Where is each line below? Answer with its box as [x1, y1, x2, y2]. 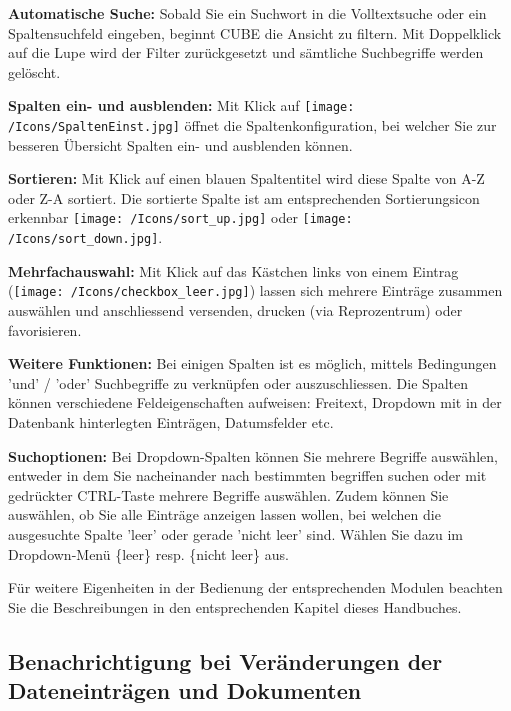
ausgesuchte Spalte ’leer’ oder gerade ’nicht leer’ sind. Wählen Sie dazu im [8, 523, 463, 544]
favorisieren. [8, 319, 82, 340]
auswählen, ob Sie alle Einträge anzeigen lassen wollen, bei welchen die [8, 504, 441, 525]
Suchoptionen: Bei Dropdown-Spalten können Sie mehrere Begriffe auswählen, [8, 445, 498, 466]
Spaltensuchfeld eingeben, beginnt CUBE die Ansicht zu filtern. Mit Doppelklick [8, 22, 502, 43]
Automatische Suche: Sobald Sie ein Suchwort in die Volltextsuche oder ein [8, 3, 487, 23]
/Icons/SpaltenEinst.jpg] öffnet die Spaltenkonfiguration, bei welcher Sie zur [8, 115, 497, 136]
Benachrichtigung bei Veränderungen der [8, 645, 443, 676]
